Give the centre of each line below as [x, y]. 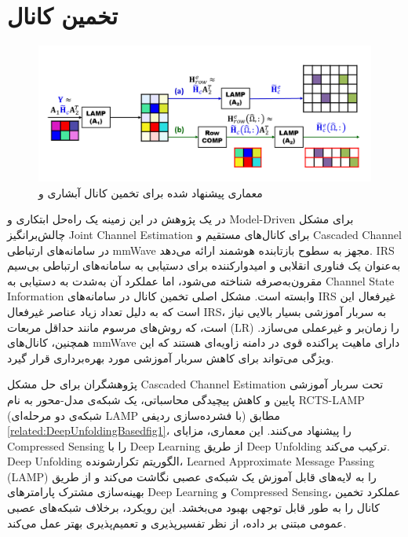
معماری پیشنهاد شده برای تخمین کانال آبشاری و [151, 192]
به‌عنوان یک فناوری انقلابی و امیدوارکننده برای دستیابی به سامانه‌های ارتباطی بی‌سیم [204, 265]
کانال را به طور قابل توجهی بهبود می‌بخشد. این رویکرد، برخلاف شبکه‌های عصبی [194, 508]
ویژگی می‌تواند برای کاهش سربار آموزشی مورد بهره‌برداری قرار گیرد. [171, 357]
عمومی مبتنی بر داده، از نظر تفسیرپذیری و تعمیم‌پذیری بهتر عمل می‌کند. [177, 522]
